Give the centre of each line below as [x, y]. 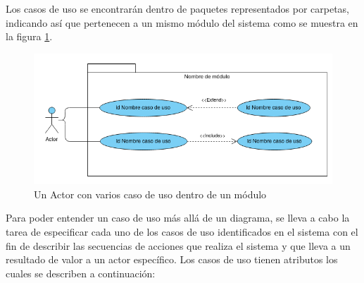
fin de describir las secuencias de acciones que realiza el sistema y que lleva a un [178, 245]
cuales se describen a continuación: [81, 273]
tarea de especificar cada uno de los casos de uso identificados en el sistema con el [182, 231]
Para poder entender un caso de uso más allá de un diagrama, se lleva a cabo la [178, 218]
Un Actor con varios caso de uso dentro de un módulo [150, 194]
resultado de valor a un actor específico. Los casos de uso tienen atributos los [172, 259]
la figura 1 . [29, 36]
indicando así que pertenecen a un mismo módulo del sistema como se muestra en [182, 22]
